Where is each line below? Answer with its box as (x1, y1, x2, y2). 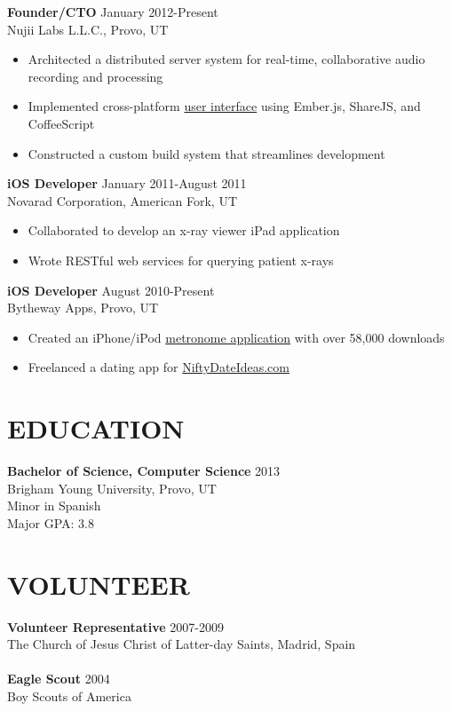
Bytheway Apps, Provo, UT (7, 298, 159, 317)
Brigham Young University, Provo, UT (7, 478, 217, 497)
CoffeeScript (28, 114, 95, 132)
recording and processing (28, 67, 163, 85)
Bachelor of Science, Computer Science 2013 (7, 462, 281, 480)
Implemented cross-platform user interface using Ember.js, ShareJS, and (28, 97, 421, 115)
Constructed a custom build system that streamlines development (28, 144, 385, 162)
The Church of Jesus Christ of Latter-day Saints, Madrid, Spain (7, 635, 356, 653)
